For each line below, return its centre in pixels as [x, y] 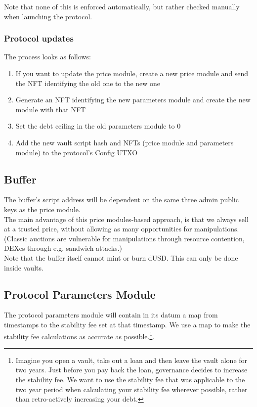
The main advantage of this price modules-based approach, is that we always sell [126, 219]
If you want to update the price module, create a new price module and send [132, 73]
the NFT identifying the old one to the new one [88, 83]
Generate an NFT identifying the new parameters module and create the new [133, 100]
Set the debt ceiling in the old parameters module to [95, 126]
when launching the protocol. [48, 16]
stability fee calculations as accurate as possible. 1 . [79, 335]
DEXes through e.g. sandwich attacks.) [63, 248]
